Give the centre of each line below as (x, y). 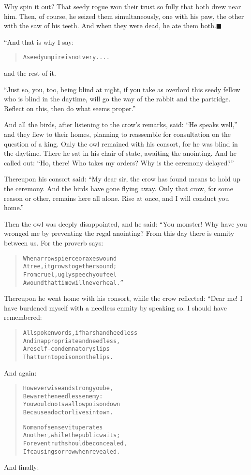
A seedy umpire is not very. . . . (66, 57)
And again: (20, 372)
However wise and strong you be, (68, 388)
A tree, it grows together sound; (70, 267)
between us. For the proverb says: (54, 242)
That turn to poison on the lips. (68, 357)
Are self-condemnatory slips (66, 349)
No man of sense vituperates (63, 427)
